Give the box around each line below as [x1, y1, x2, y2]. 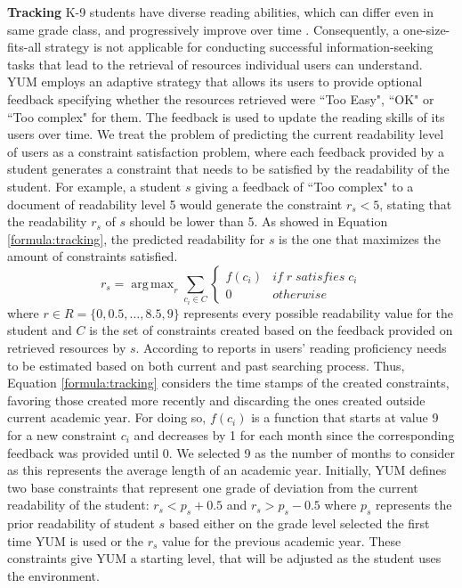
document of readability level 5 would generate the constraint [7, 194, 343, 213]
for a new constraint [7, 426, 118, 445]
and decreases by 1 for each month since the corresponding [134, 426, 455, 445]
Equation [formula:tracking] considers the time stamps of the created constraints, [7, 373, 450, 392]
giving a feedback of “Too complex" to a [195, 176, 414, 195]
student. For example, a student [7, 176, 182, 195]
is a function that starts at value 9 [251, 408, 439, 427]
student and [7, 321, 72, 339]
